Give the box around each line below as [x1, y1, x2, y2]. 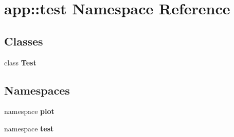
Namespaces [4, 82, 70, 98]
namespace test [4, 123, 54, 133]
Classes [4, 33, 43, 49]
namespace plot [4, 106, 55, 117]
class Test [4, 57, 37, 67]
